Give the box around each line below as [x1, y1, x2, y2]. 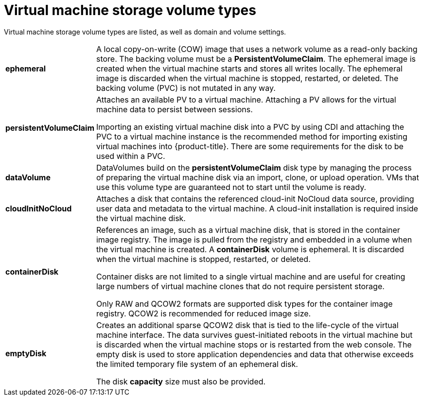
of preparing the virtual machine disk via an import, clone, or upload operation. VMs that [96, 172, 419, 182]
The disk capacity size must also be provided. [96, 376, 266, 386]
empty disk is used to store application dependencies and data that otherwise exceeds [96, 349, 414, 359]
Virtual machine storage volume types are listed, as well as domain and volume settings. [4, 27, 286, 36]
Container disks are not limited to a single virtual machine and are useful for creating [96, 271, 405, 281]
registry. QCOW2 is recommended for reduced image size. [96, 308, 311, 318]
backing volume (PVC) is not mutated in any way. [96, 83, 276, 93]
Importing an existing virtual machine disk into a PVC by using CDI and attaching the [96, 122, 404, 132]
